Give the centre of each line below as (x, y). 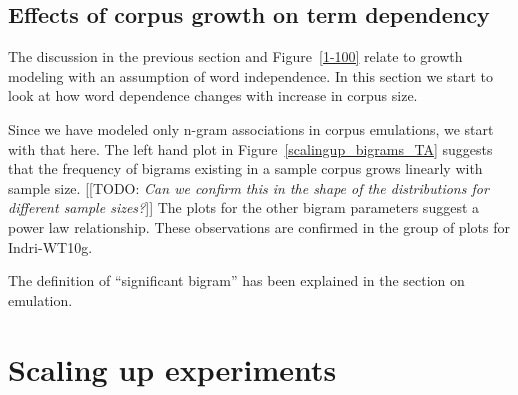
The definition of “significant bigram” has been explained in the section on (236, 280)
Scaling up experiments (172, 368)
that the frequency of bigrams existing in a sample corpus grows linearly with (245, 168)
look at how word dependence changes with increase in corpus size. (213, 95)
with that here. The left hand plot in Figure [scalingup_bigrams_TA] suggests (250, 148)
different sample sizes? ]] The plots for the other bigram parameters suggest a (244, 207)
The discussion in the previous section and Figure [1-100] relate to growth (235, 56)
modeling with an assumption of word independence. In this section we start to (251, 75)
